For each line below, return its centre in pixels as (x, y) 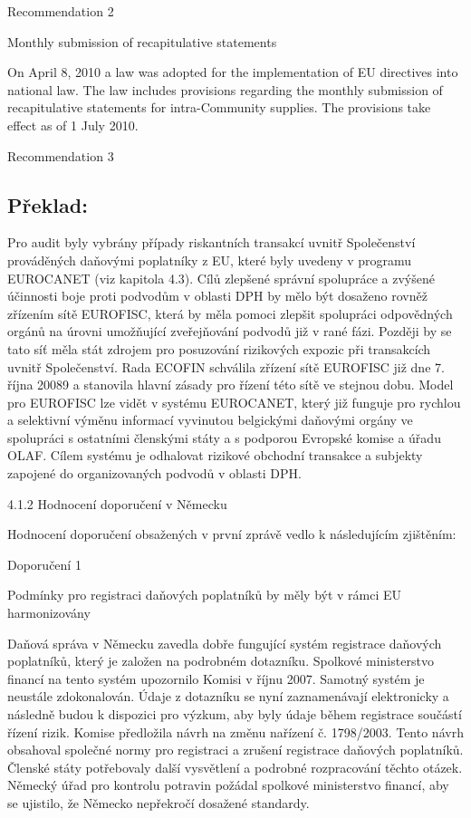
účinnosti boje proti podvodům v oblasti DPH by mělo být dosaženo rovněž (217, 296)
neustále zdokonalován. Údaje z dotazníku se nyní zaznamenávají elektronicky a (228, 696)
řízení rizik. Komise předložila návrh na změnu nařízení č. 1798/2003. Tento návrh (235, 731)
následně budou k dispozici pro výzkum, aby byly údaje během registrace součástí (235, 714)
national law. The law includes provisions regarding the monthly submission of (225, 89)
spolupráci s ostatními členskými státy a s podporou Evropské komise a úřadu (224, 437)
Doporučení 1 (44, 564)
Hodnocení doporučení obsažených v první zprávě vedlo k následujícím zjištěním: (232, 534)
